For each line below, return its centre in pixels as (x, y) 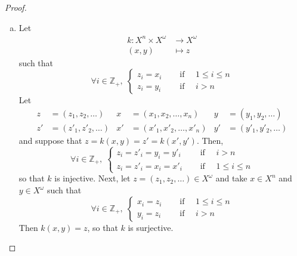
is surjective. (151, 227)
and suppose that (50, 140)
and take (231, 178)
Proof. (16, 7)
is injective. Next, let (92, 178)
